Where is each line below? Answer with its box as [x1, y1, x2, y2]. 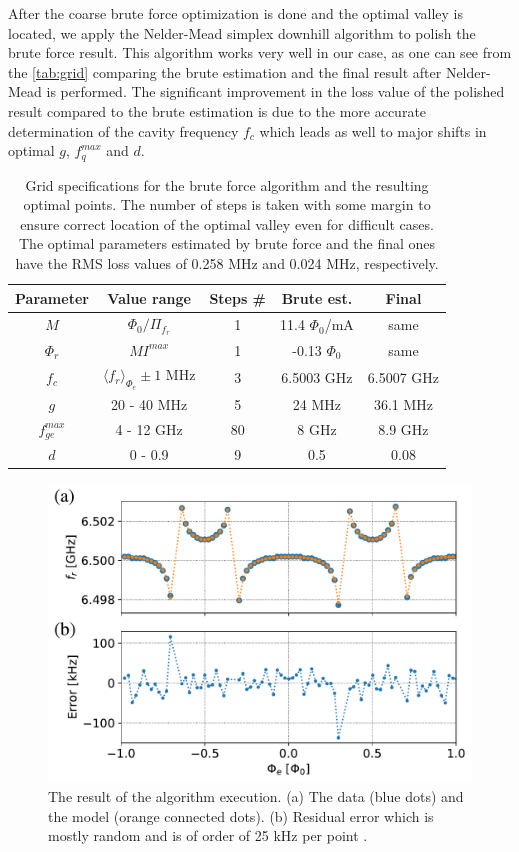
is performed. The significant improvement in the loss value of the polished [46, 81, 505, 102]
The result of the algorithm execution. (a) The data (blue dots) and [48, 786, 464, 807]
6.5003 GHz [281, 366, 353, 387]
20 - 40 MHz [111, 393, 188, 414]
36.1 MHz [373, 393, 433, 414]
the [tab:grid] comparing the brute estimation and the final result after [8, 61, 442, 82]
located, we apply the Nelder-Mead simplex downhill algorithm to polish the [8, 22, 476, 43]
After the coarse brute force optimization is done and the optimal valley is [8, 3, 463, 23]
